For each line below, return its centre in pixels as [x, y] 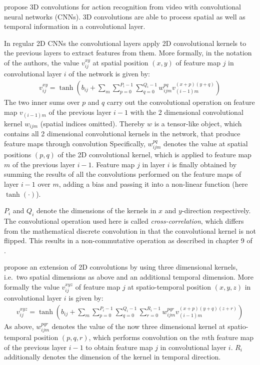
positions [18, 155]
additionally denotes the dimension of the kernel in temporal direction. [112, 357]
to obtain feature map [119, 347]
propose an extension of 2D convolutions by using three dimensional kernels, [121, 267]
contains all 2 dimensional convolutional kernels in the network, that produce [122, 134]
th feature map [230, 337]
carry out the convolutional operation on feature [181, 102]
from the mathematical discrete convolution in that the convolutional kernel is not [130, 230]
